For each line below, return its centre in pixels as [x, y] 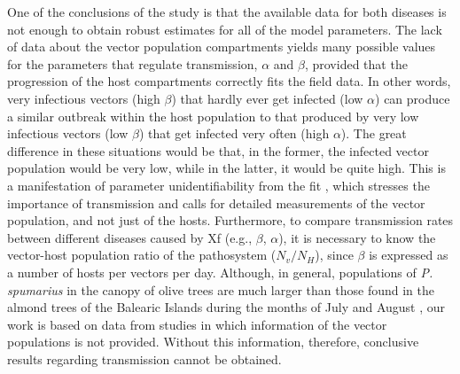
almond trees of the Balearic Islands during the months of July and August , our [226, 307]
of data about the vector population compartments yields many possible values [222, 47]
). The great [374, 133]
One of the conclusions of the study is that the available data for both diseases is [227, 12]
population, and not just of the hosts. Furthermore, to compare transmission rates [230, 220]
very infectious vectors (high [84, 98]
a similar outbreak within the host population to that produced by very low [213, 116]
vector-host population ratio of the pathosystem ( [142, 255]
